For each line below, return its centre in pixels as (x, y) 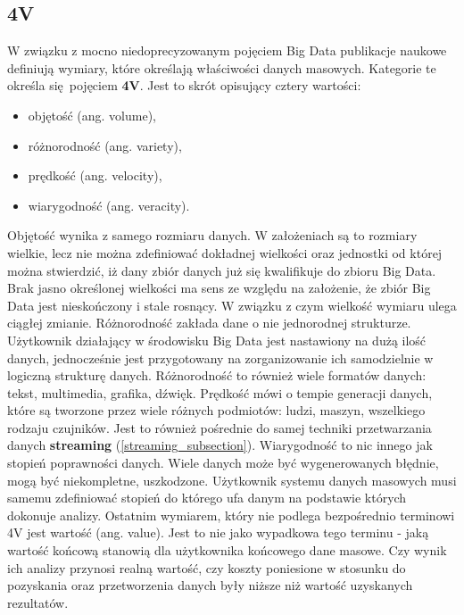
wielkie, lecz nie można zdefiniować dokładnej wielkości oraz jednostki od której (225, 252)
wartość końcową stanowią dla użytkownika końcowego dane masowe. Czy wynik (227, 550)
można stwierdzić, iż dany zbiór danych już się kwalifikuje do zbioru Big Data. (222, 270)
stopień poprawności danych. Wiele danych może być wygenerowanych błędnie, (223, 463)
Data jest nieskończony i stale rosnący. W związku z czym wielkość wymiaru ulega (232, 305)
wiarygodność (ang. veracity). (109, 205)
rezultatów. (38, 602)
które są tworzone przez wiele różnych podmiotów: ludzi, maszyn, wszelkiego (216, 410)
